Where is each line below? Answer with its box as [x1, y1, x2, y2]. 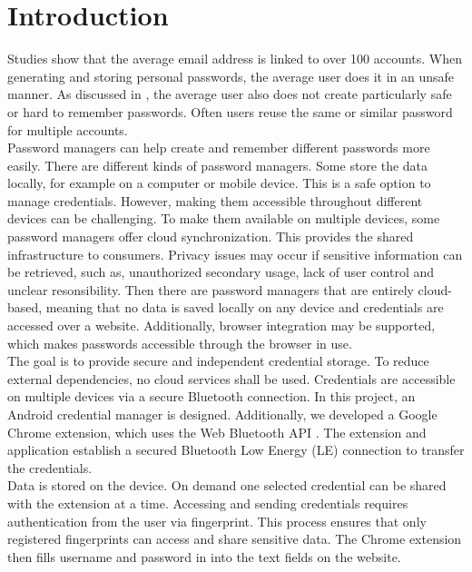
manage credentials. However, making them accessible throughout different [7, 191, 423, 210]
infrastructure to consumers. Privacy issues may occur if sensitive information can [7, 244, 463, 263]
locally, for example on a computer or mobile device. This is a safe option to [7, 173, 431, 192]
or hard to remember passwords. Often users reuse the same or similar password [7, 102, 453, 121]
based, [7, 298, 43, 317]
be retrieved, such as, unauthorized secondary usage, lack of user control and [7, 262, 435, 281]
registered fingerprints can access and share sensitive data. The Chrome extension [7, 529, 462, 548]
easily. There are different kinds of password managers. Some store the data [7, 155, 428, 174]
